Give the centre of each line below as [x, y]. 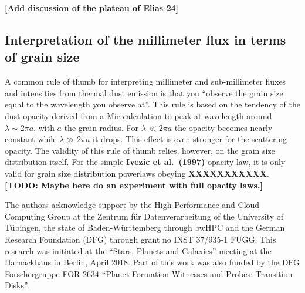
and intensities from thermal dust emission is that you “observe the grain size [144, 92]
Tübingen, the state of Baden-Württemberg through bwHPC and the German [145, 228]
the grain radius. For [101, 127]
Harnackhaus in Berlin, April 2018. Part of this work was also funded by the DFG [152, 262]
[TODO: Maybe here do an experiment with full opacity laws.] [134, 185]
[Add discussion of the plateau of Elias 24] [92, 8]
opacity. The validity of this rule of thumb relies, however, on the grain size [140, 150]
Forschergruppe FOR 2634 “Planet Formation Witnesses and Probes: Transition [149, 273]
